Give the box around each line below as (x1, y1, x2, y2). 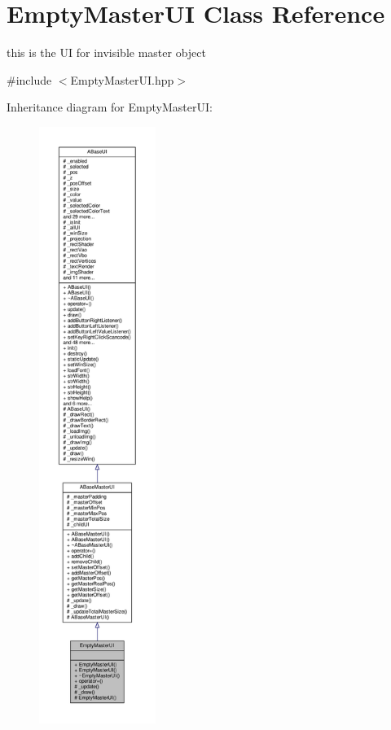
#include (7, 71, 52, 88)
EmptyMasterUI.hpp (70, 71, 174, 88)
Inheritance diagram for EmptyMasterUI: (7, 98, 213, 116)
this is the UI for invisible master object (7, 44, 206, 61)
